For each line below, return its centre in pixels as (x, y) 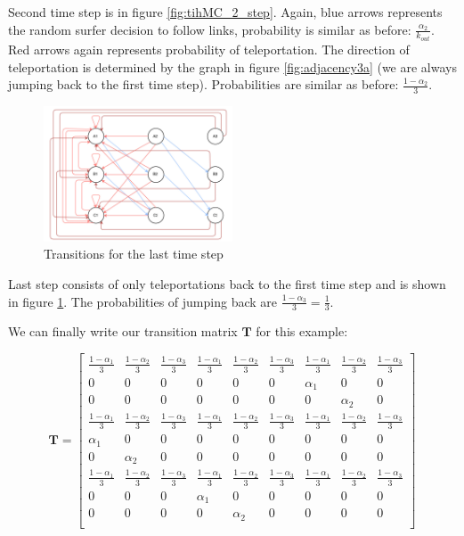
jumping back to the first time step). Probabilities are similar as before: (204, 84)
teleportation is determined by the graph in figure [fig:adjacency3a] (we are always (232, 66)
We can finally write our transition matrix (123, 331)
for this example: (302, 331)
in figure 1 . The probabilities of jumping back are (143, 301)
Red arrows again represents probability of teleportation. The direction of (209, 49)
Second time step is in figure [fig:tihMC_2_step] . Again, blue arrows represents (225, 12)
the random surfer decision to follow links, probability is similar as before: (210, 29)
